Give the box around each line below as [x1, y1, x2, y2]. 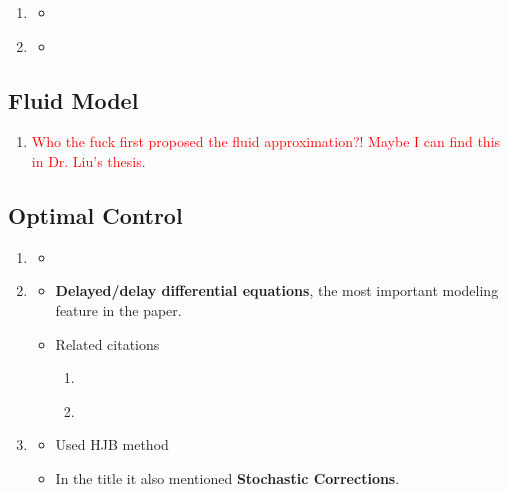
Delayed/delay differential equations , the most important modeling [55, 280, 499, 301]
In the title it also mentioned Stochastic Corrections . [55, 467, 400, 488]
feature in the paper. [55, 299, 182, 320]
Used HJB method [55, 434, 169, 455]
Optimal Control [8, 199, 183, 230]
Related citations [55, 333, 160, 354]
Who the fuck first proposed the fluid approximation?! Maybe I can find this [31, 131, 501, 152]
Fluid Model [8, 84, 139, 115]
